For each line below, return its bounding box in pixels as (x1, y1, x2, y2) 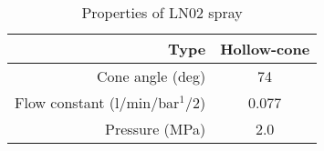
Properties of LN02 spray (81, 2, 243, 23)
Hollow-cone (220, 38, 310, 59)
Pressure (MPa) (105, 118, 206, 139)
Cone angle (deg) (97, 65, 206, 86)
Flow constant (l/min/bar (15, 92, 180, 113)
